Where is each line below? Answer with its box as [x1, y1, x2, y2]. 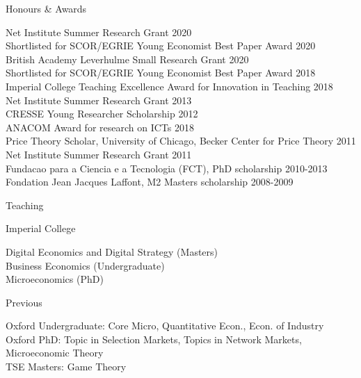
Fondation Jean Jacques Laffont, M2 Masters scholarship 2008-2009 [6, 174, 294, 189]
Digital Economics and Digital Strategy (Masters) [6, 244, 218, 258]
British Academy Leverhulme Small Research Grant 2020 [6, 51, 249, 66]
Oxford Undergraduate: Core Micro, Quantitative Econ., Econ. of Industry [6, 318, 324, 333]
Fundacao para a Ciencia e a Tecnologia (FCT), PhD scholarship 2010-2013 [6, 161, 328, 175]
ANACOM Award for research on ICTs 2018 [6, 120, 194, 134]
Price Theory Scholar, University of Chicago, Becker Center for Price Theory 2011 [6, 133, 356, 148]
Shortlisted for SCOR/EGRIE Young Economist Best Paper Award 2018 [6, 65, 316, 80]
